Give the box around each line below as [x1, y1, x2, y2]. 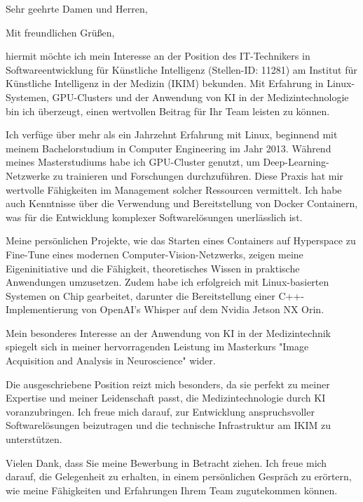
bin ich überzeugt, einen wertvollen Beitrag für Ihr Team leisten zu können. [6, 103, 330, 118]
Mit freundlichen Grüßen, [6, 25, 115, 39]
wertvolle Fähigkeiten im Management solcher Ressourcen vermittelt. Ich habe [6, 182, 342, 197]
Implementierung [6, 302, 78, 317]
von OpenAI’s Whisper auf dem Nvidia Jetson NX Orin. [81, 302, 324, 317]
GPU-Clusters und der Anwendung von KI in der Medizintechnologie [52, 89, 349, 104]
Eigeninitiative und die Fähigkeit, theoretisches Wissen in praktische [6, 260, 300, 275]
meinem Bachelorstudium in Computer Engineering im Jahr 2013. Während [6, 140, 331, 155]
